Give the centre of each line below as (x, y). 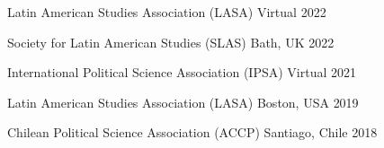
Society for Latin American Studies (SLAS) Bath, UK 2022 (171, 42)
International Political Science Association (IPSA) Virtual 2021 (182, 72)
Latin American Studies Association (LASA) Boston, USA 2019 (183, 102)
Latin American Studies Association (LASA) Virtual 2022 (167, 12)
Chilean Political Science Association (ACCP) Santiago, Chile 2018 (192, 132)
